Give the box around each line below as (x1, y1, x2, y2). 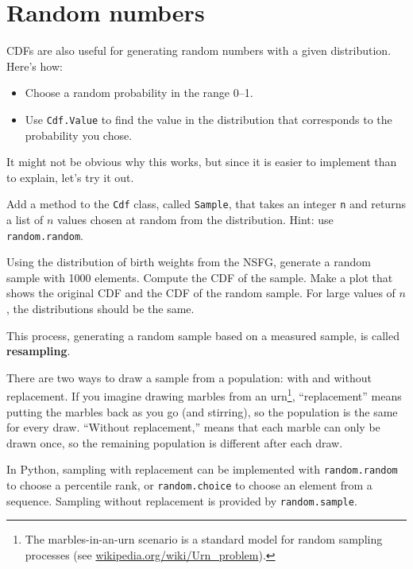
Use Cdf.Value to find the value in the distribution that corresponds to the (25, 110, 392, 127)
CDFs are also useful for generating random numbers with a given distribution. (6, 42, 392, 59)
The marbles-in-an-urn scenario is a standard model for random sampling (25, 531, 383, 548)
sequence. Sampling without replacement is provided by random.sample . (6, 492, 357, 509)
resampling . (6, 343, 71, 359)
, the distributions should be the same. (6, 300, 195, 317)
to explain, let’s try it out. (6, 168, 134, 185)
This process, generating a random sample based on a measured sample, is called (6, 327, 399, 343)
